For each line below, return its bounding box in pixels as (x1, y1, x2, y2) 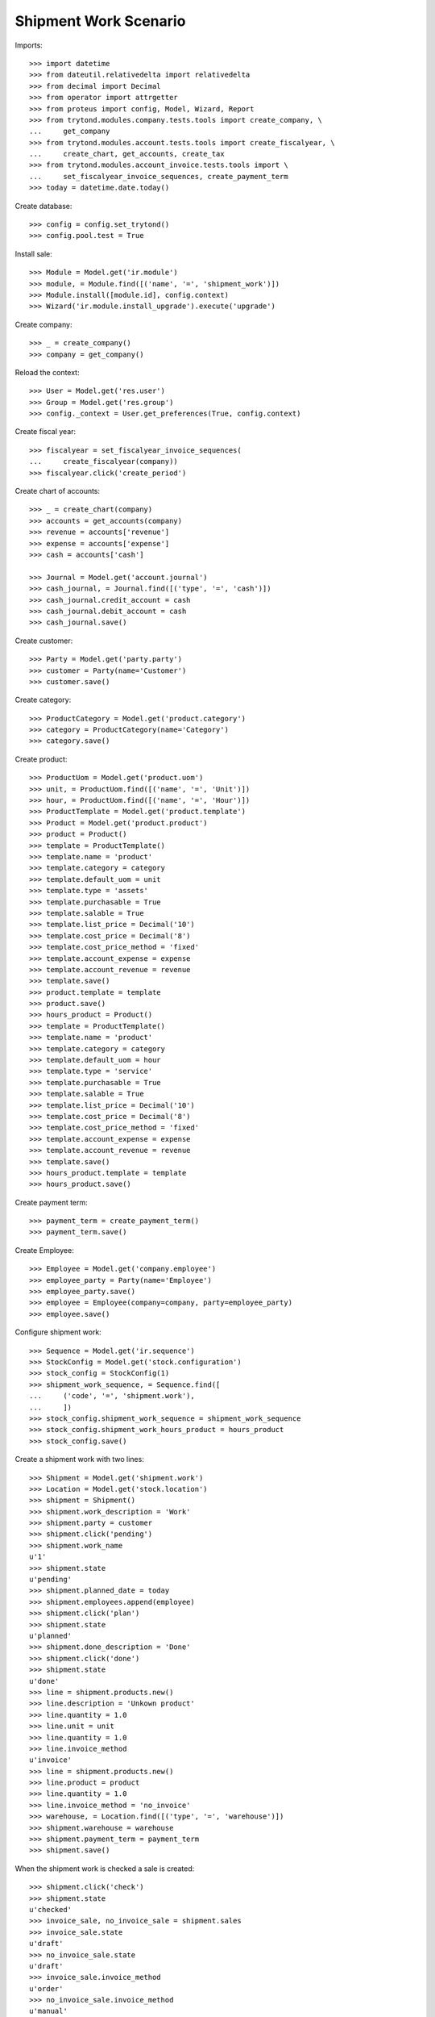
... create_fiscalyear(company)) (29, 457, 179, 466)
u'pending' (29, 1575, 72, 1585)
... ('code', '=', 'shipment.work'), (29, 1392, 195, 1401)
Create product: (14, 754, 68, 764)
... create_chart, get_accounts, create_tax (29, 149, 225, 159)
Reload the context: (14, 367, 80, 377)
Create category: (14, 695, 72, 705)
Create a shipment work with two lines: (14, 1455, 144, 1464)
